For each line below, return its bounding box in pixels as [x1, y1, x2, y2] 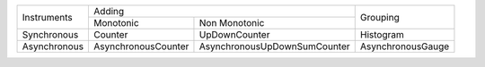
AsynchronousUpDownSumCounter [198, 40, 350, 53]
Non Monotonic [198, 17, 265, 29]
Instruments [22, 11, 73, 23]
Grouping [359, 11, 400, 23]
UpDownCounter [198, 29, 270, 40]
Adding [93, 5, 125, 17]
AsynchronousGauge [359, 40, 450, 53]
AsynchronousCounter [93, 40, 190, 53]
